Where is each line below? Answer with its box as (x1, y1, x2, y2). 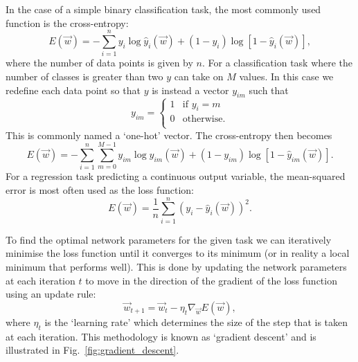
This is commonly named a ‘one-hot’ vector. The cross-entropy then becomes (6, 127, 332, 142)
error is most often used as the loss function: (6, 183, 195, 197)
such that (249, 82, 289, 97)
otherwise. (182, 114, 226, 125)
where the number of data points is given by (6, 55, 193, 70)
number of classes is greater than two (6, 69, 163, 83)
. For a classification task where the (202, 55, 353, 70)
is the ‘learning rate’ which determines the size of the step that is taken (44, 314, 348, 329)
